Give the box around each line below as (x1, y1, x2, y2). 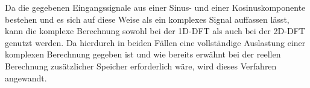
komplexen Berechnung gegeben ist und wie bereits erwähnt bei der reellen (5, 48, 281, 60)
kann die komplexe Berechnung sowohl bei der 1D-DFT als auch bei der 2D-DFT (5, 25, 305, 37)
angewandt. (5, 71, 47, 84)
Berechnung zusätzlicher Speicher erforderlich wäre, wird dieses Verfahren (5, 59, 277, 72)
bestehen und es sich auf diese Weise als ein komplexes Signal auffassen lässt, (5, 13, 289, 25)
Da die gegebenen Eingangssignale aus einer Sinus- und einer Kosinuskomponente (5, 1, 306, 13)
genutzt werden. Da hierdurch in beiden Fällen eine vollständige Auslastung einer (5, 36, 306, 48)
